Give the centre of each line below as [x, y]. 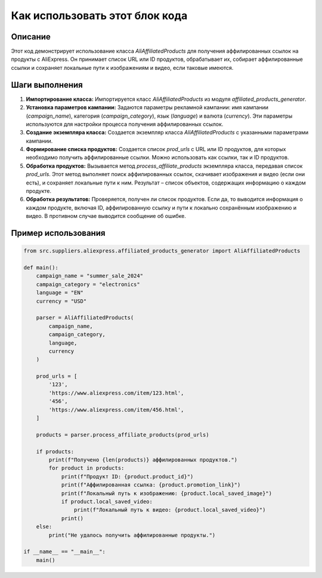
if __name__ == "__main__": [64, 552]
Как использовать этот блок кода [99, 16]
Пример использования [58, 233]
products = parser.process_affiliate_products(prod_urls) [123, 435]
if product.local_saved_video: [107, 501]
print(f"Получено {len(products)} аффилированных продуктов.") [143, 459]
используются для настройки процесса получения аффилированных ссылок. [125, 124]
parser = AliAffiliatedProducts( [85, 318]
